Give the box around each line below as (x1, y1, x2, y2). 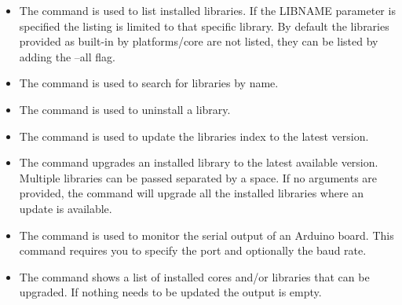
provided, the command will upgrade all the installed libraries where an (19, 185, 364, 201)
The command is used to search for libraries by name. (19, 75, 279, 91)
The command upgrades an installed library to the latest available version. (19, 154, 378, 171)
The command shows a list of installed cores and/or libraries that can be (19, 268, 370, 285)
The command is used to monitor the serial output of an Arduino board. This (19, 226, 394, 243)
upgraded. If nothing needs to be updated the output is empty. (19, 284, 322, 300)
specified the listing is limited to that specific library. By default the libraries (19, 17, 389, 34)
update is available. (19, 200, 112, 216)
